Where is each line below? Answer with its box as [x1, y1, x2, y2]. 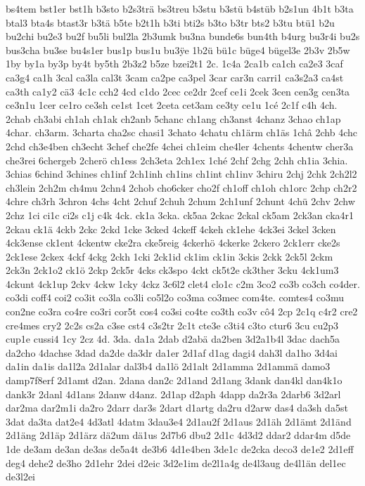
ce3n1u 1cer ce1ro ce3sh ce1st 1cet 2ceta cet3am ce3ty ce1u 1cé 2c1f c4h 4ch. [6, 98, 338, 112]
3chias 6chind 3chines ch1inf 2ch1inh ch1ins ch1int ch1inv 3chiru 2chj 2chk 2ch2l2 [6, 166, 357, 181]
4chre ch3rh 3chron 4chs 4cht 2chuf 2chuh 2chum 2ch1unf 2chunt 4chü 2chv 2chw [6, 194, 355, 209]
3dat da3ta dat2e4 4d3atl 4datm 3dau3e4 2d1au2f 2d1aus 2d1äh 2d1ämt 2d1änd [6, 414, 352, 428]
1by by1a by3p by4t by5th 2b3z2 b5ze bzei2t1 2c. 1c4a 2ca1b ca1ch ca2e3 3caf [6, 56, 343, 71]
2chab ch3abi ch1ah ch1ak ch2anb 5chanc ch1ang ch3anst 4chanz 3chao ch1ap [6, 111, 341, 126]
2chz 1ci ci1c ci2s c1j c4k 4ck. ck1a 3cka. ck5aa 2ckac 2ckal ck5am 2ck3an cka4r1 [6, 207, 354, 222]
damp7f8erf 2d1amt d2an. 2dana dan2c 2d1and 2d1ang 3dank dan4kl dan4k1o [6, 373, 342, 388]
